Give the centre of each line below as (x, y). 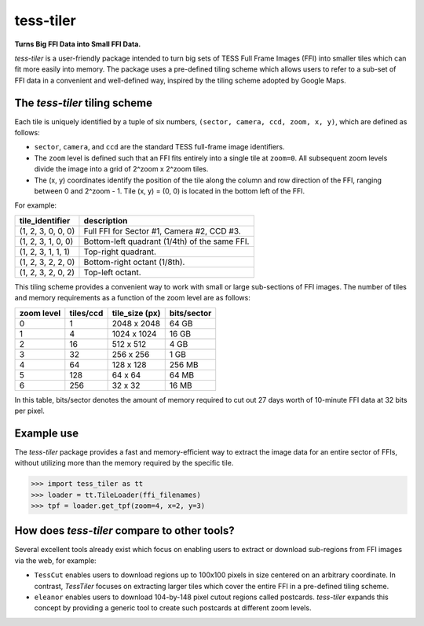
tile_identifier (45, 220)
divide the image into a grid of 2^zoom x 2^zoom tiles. (121, 169)
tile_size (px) (136, 313)
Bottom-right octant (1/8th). (134, 262)
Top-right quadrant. (120, 252)
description (106, 220)
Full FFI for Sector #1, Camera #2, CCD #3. (162, 230)
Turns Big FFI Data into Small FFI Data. (78, 44)
